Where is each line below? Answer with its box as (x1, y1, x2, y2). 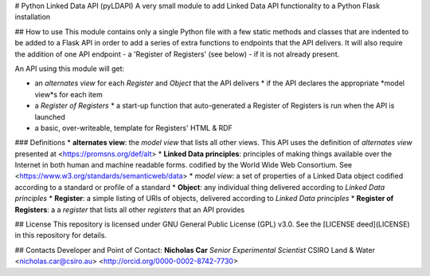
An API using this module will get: (14, 64, 125, 73)
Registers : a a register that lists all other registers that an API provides (14, 204, 245, 215)
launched (34, 112, 65, 121)
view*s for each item (34, 89, 103, 99)
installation (14, 12, 51, 22)
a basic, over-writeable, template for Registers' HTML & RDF (34, 123, 233, 132)
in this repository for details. (14, 231, 107, 240)
